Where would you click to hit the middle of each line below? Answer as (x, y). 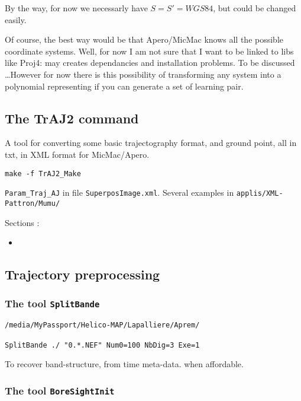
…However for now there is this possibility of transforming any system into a (143, 74)
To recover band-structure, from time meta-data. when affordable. (124, 364)
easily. (16, 19)
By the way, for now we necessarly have (76, 8)
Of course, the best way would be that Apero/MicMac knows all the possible (144, 39)
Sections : (22, 222)
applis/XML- (260, 194)
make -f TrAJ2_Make (43, 174)
